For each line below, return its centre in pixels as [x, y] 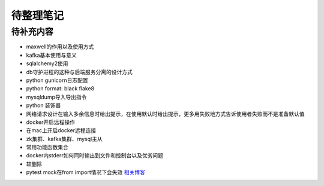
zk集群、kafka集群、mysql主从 [64, 139]
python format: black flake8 [60, 89]
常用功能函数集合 [47, 147]
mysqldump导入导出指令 [56, 97]
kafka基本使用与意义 [52, 55]
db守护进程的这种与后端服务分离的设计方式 [79, 72]
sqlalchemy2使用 [47, 63]
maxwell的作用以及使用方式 [60, 47]
